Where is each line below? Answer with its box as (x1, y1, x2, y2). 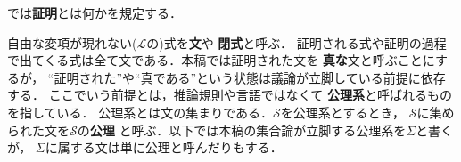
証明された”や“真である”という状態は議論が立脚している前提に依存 (54, 68, 446, 86)
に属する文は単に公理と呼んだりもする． (45, 138, 283, 157)
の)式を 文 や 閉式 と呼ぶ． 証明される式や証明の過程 (146, 33, 447, 52)
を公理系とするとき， (280, 102, 406, 121)
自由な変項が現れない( (7, 33, 137, 52)
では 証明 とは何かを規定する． (7, 4, 182, 21)
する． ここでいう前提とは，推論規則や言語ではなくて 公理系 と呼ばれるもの (7, 85, 452, 104)
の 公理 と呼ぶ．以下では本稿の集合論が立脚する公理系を (77, 120, 407, 139)
